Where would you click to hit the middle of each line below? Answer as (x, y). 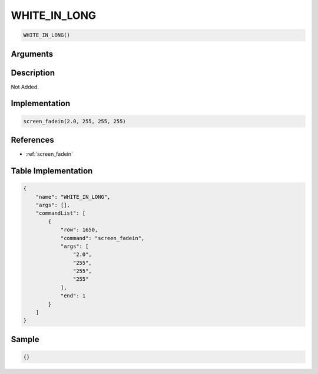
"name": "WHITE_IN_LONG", (73, 197)
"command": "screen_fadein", (102, 238)
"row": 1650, (79, 230)
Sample (25, 339)
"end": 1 (73, 296)
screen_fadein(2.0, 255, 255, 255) (74, 121)
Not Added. (25, 87)
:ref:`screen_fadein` (49, 154)
